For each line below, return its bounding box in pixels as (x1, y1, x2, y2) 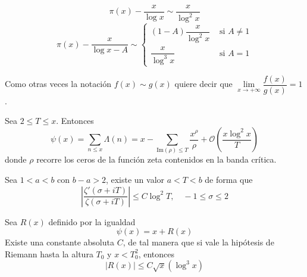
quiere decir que (174, 77, 233, 90)
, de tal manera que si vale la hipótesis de (123, 236, 274, 248)
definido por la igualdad (48, 215, 136, 228)
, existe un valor (105, 173, 165, 185)
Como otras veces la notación (5, 77, 112, 90)
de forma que (205, 173, 253, 185)
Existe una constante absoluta (5, 236, 114, 248)
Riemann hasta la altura (5, 247, 93, 260)
